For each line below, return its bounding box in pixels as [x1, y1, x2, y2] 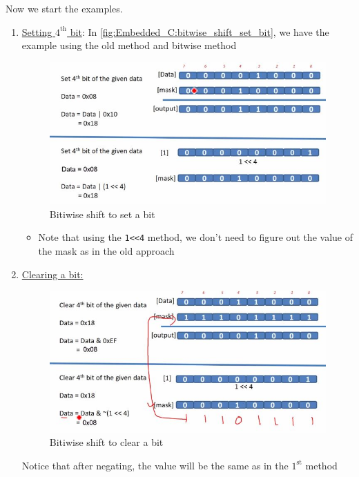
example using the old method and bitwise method [21, 38, 237, 52]
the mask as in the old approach [38, 244, 175, 258]
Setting [21, 24, 52, 39]
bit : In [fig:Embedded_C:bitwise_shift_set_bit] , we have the [70, 24, 329, 39]
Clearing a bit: [21, 266, 84, 281]
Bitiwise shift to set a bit [49, 206, 155, 221]
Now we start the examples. [6, 1, 123, 15]
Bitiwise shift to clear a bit [49, 435, 164, 449]
